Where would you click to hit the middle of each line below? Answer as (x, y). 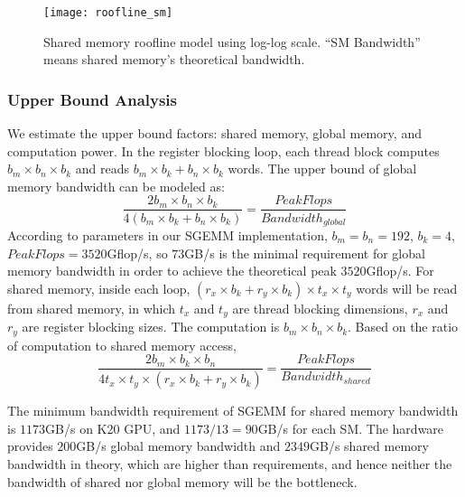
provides (30, 446)
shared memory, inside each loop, (99, 288)
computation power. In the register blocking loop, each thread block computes (223, 150)
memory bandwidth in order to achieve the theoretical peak (172, 271)
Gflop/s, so (137, 253)
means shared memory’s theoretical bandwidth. (174, 59)
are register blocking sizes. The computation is (151, 327)
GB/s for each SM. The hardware (351, 428)
